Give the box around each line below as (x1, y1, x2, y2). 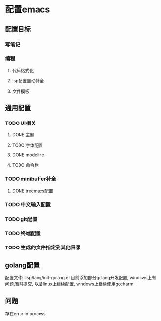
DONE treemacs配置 (12, 188, 53, 194)
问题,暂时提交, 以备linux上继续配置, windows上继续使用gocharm (5, 281, 134, 287)
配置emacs (5, 4, 50, 15)
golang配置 (5, 261, 40, 269)
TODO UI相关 (5, 120, 36, 127)
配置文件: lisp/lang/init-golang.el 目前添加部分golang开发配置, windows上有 (5, 275, 157, 281)
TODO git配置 (5, 216, 38, 222)
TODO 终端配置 (5, 230, 41, 237)
